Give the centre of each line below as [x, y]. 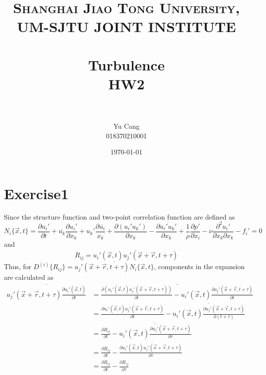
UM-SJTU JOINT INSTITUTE [126, 26]
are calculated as [29, 277]
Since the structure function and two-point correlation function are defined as [119, 216]
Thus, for [18, 266]
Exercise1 [36, 193]
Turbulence [126, 64]
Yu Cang [126, 126]
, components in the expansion [199, 266]
